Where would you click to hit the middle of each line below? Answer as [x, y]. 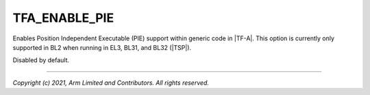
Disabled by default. [41, 60]
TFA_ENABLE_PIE [63, 18]
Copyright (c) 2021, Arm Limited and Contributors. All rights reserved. [111, 83]
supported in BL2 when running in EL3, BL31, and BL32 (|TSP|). [102, 47]
